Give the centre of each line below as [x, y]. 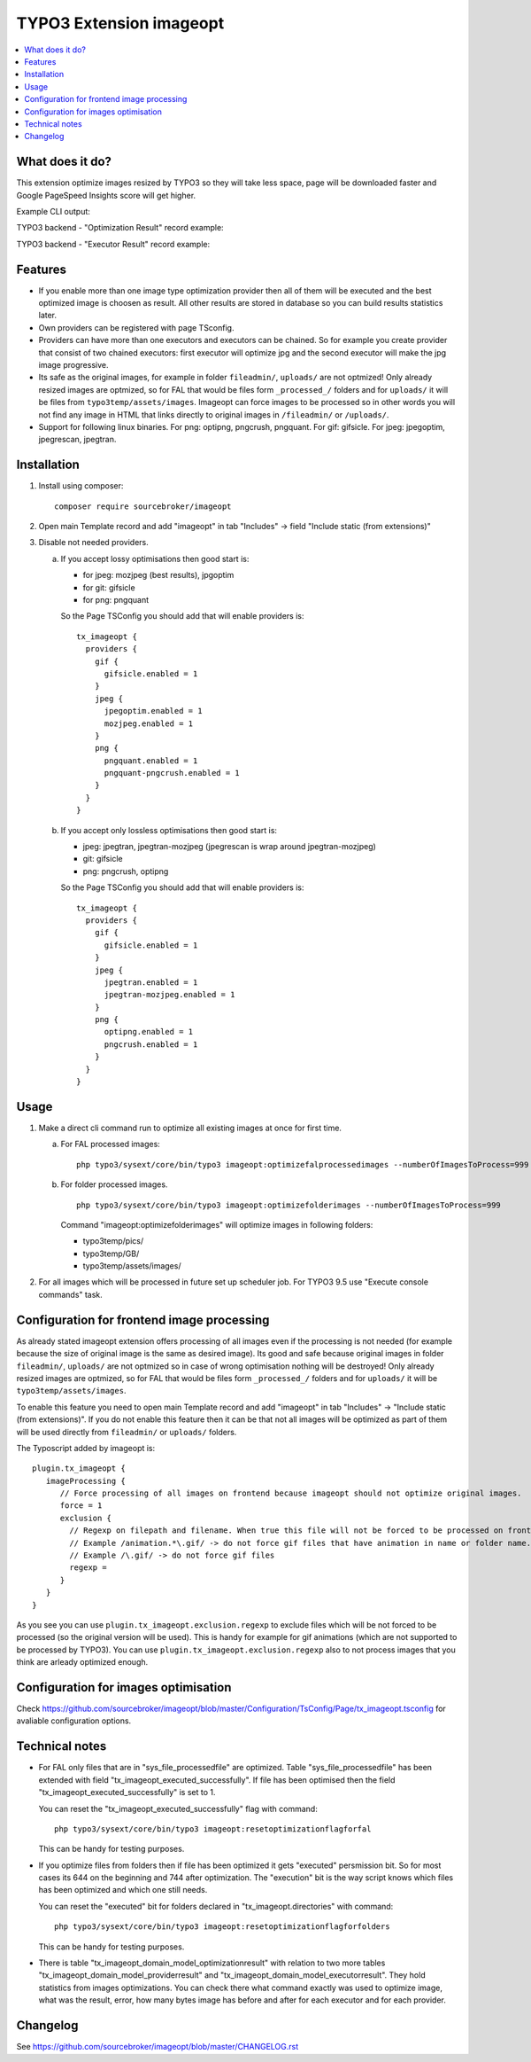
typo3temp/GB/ [111, 1254]
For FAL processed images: [111, 1144]
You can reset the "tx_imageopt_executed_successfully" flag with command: [178, 1808]
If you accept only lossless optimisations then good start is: [169, 830]
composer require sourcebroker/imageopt [143, 506]
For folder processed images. [114, 1184]
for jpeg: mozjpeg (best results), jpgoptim [158, 575]
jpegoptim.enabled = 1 [153, 711]
